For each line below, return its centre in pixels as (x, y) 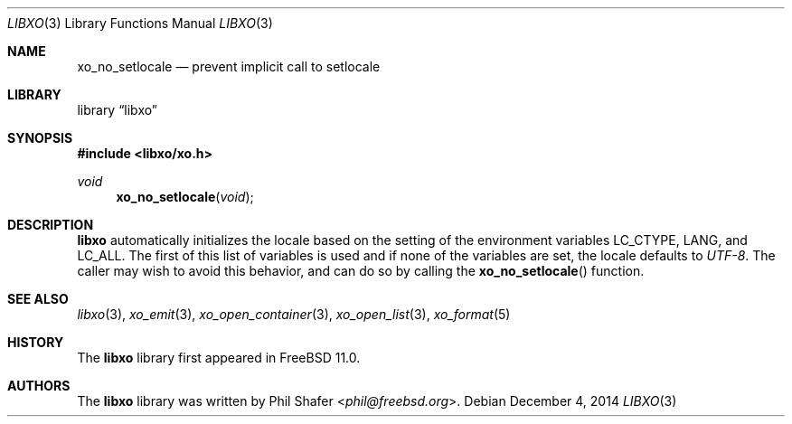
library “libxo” (117, 110)
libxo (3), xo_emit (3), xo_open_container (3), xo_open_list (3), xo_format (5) (294, 314)
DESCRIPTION (51, 225)
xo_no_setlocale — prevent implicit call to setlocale (229, 66)
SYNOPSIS (40, 138)
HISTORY (36, 342)
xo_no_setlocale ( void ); (185, 197)
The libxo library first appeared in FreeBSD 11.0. (219, 358)
